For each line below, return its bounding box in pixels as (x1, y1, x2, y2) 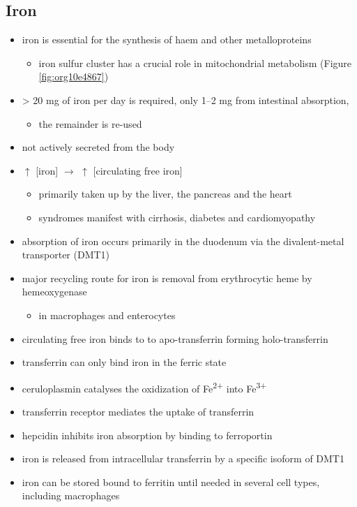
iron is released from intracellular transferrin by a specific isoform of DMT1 (22, 451, 344, 466)
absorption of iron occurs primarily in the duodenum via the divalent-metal (22, 233, 344, 248)
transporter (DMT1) (22, 247, 110, 262)
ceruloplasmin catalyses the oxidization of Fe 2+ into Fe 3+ (22, 379, 267, 395)
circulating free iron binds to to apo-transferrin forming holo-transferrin (22, 331, 328, 346)
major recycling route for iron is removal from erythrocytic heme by (22, 270, 312, 285)
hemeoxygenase (22, 284, 87, 299)
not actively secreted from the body (22, 140, 175, 154)
